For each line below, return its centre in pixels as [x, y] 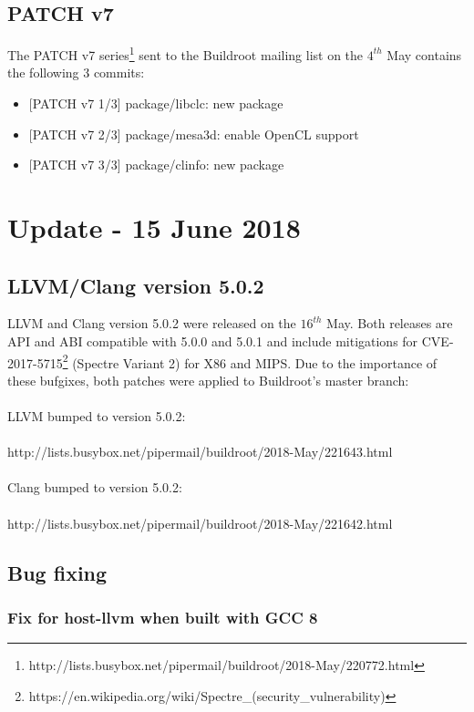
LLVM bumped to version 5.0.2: [97, 416]
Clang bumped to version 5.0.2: [95, 487]
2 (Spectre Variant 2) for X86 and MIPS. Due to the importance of [250, 361]
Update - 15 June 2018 [154, 227]
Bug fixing [57, 572]
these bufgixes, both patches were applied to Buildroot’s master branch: [208, 380]
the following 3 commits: [76, 72]
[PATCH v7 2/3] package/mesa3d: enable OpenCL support [194, 134]
